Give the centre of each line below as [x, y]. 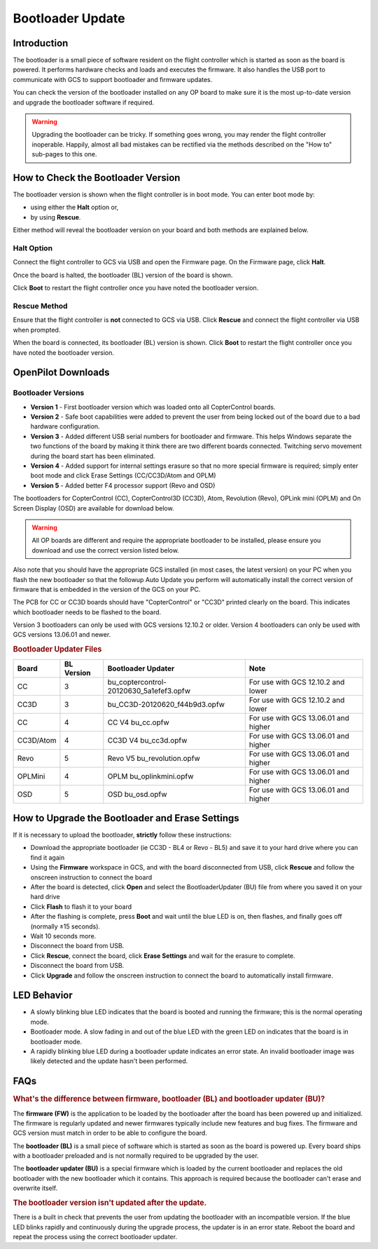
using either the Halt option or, [75, 208]
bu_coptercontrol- [137, 682]
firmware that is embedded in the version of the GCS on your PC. [107, 589]
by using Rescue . [56, 217]
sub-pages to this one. [64, 154]
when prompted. [37, 330]
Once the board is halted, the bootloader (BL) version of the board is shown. [123, 275]
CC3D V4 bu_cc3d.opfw [147, 740]
